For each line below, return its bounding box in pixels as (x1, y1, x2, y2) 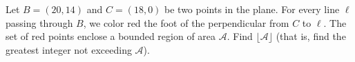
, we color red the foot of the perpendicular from (83, 15, 289, 30)
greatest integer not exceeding (6, 42, 132, 56)
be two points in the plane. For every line (164, 2, 340, 16)
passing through (6, 15, 73, 30)
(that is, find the (276, 29, 346, 43)
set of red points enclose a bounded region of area (6, 29, 216, 43)
